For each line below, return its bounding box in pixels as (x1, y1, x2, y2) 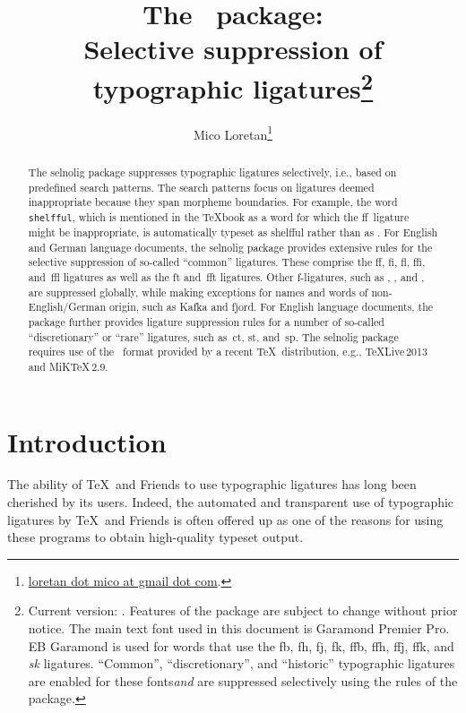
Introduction (7, 423, 167, 460)
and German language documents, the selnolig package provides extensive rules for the (28, 239, 433, 254)
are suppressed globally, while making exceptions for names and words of (28, 284, 368, 299)
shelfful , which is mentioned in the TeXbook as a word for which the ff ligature (28, 209, 410, 224)
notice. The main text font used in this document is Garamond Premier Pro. (28, 619, 450, 638)
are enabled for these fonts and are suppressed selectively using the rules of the (28, 671, 458, 690)
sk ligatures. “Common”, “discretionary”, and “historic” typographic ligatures (28, 654, 455, 673)
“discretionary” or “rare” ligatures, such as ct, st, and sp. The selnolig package (28, 329, 399, 344)
